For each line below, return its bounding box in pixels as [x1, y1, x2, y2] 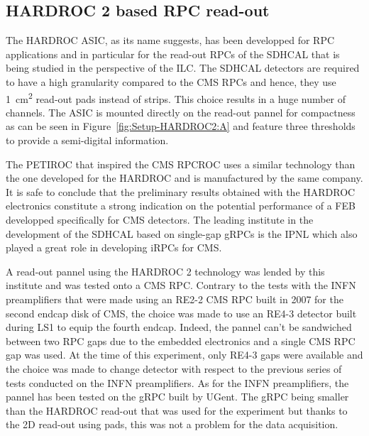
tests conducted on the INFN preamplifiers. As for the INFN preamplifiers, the [6, 375, 349, 390]
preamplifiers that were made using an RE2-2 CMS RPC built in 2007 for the [6, 291, 343, 306]
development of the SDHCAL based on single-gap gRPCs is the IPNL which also [6, 226, 358, 241]
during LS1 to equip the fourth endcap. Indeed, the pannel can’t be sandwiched [6, 320, 352, 334]
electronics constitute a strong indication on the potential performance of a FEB [6, 198, 356, 213]
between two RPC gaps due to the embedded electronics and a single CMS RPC [6, 333, 356, 348]
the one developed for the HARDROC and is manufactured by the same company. [6, 170, 363, 185]
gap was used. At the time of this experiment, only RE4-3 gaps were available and [6, 347, 363, 362]
